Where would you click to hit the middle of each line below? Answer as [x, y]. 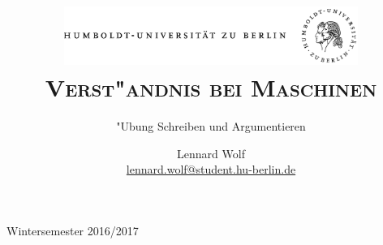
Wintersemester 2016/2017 [73, 231]
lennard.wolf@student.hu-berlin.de [211, 169]
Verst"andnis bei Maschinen [211, 87]
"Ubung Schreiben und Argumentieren [211, 126]
